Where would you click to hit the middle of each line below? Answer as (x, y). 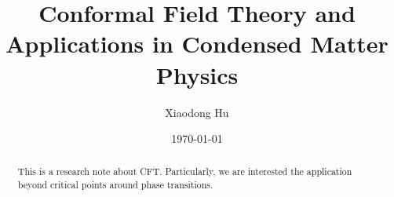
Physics (197, 74)
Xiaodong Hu (197, 112)
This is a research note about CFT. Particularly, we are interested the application (185, 171)
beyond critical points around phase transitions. (115, 185)
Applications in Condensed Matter (197, 44)
